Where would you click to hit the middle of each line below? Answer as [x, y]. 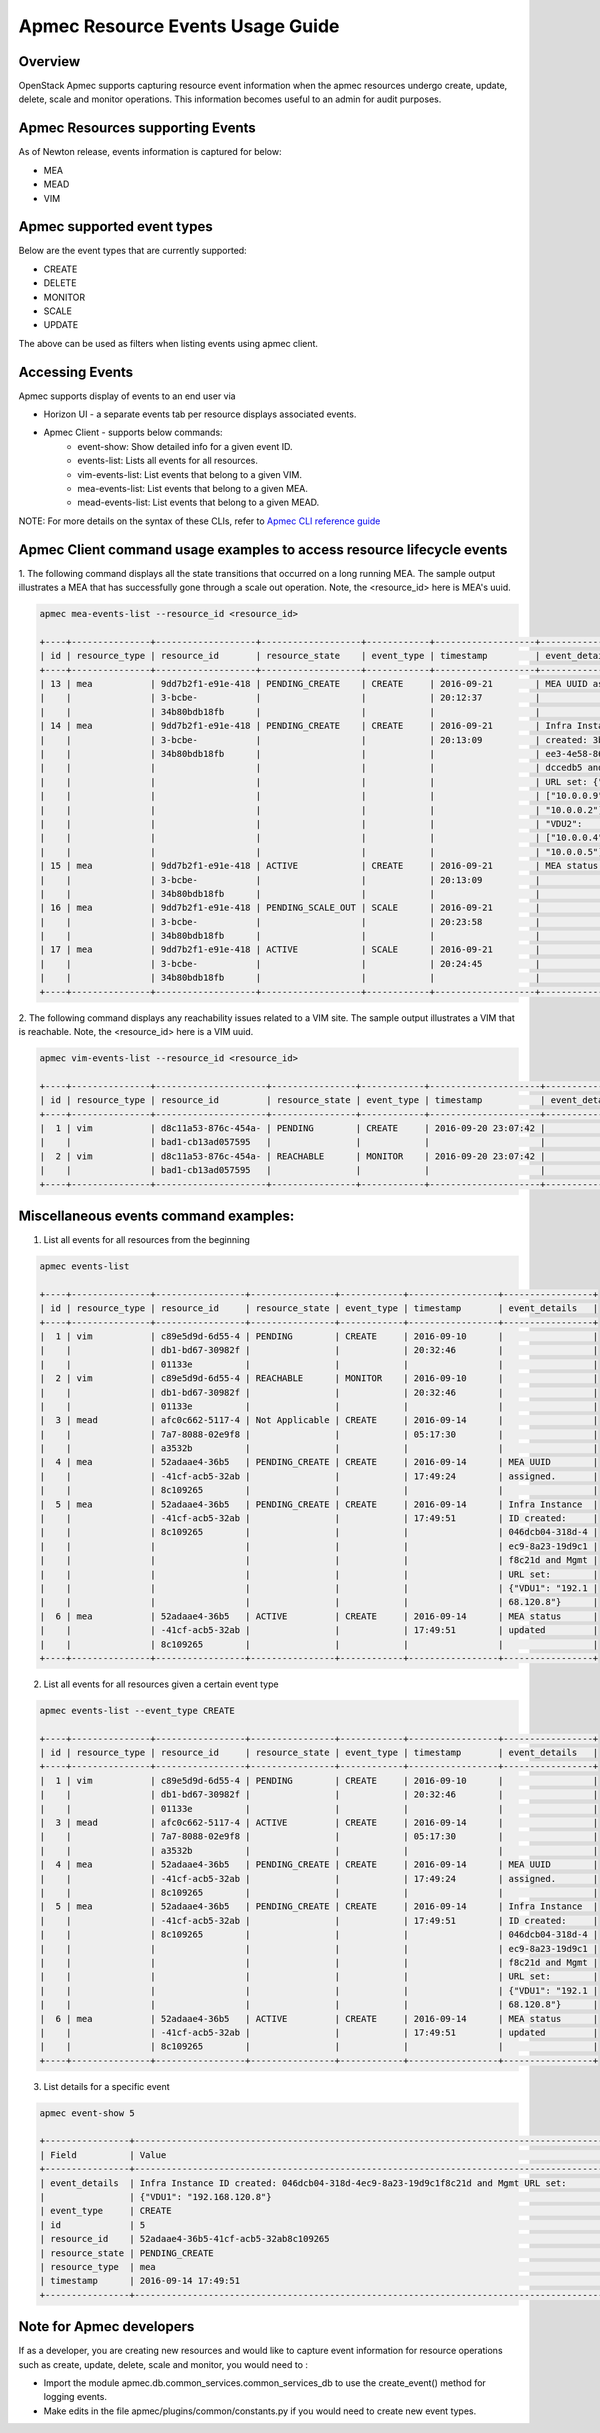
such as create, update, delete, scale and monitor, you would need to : [163, 2364]
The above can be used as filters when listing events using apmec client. [168, 343]
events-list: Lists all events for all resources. [168, 461]
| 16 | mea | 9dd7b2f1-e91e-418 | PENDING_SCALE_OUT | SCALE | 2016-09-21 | [290, 908]
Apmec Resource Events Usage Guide [179, 26]
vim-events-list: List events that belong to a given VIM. [189, 474]
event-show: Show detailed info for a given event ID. [185, 446]
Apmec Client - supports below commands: [133, 432]
